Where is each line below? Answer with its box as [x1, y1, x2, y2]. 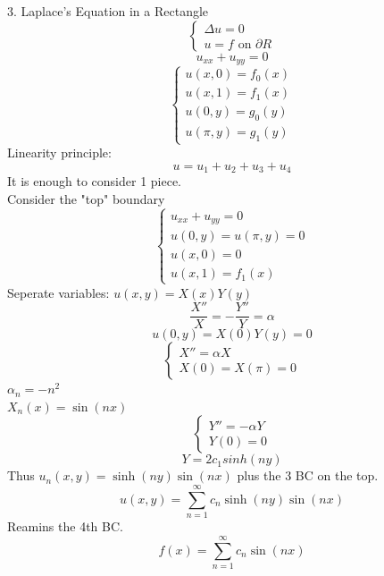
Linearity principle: [7, 143, 112, 162]
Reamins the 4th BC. [7, 517, 123, 536]
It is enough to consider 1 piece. [7, 172, 182, 191]
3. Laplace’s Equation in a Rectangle [7, 2, 209, 20]
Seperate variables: [7, 283, 110, 301]
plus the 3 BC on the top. [237, 466, 379, 485]
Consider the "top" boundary [7, 189, 165, 208]
